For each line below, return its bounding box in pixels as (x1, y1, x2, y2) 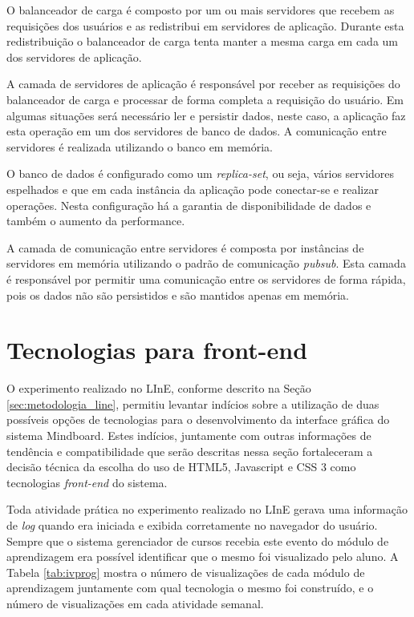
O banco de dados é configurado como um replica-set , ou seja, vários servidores (6, 165, 395, 182)
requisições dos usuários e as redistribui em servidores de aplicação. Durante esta (6, 17, 404, 34)
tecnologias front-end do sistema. (6, 474, 168, 490)
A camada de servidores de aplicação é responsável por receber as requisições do (6, 75, 400, 92)
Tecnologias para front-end (6, 333, 308, 366)
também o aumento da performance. (6, 212, 185, 229)
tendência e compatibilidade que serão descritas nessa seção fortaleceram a (6, 442, 373, 459)
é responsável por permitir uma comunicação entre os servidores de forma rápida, (6, 270, 406, 287)
